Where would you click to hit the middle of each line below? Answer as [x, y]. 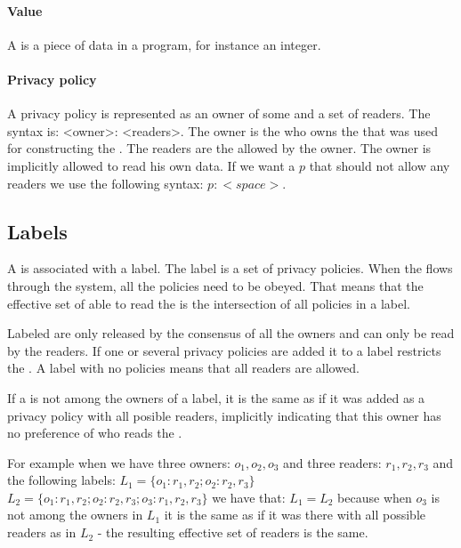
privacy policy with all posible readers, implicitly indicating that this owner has [224, 415]
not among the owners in [75, 515]
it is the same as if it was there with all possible [295, 515]
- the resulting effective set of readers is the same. [233, 532]
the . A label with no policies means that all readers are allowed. [183, 368]
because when [375, 497]
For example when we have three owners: [119, 462]
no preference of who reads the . [95, 433]
